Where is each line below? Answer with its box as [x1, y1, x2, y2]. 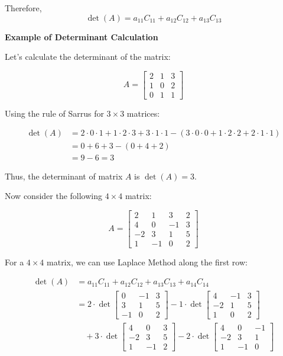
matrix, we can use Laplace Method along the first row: [47, 255, 248, 268]
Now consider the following [5, 190, 103, 202]
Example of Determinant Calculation [5, 30, 158, 43]
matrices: [126, 107, 160, 119]
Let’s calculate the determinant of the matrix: [5, 50, 171, 63]
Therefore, [5, 2, 42, 14]
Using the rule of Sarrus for [5, 107, 104, 119]
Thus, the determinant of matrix [5, 169, 123, 182]
